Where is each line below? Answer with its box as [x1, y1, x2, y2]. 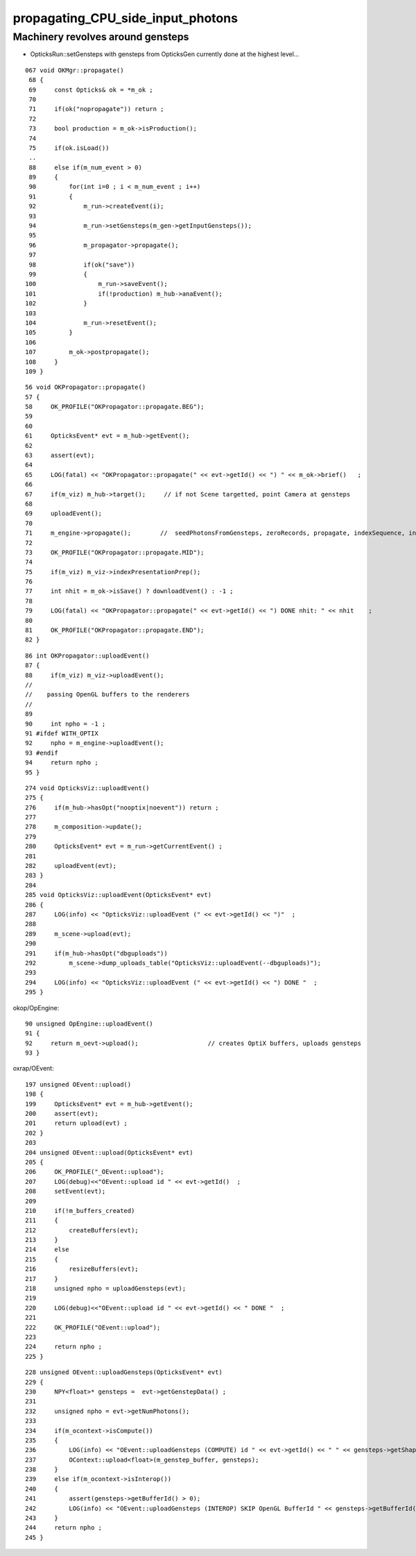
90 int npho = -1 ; [25, 719, 106, 728]
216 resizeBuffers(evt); [25, 1265, 139, 1273]
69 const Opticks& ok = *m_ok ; [28, 85, 154, 94]
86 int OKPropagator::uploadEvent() [25, 651, 150, 660]
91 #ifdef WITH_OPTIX [25, 729, 98, 737]
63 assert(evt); [25, 451, 95, 460]
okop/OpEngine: [12, 1003, 60, 1012]
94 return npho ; [25, 759, 98, 767]
